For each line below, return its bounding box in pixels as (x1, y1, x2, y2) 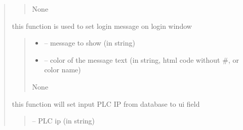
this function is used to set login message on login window (12, 20, 192, 31)
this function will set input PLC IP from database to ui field (12, 98, 200, 109)
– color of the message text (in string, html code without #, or (44, 54, 239, 65)
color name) (44, 64, 81, 75)
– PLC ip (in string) (32, 115, 95, 126)
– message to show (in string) (44, 37, 135, 48)
